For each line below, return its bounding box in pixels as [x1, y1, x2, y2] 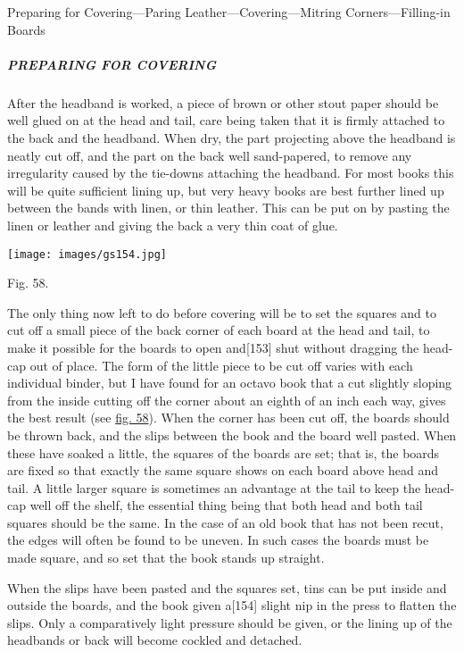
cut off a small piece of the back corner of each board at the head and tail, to [7, 321, 430, 339]
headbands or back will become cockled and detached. [7, 631, 302, 649]
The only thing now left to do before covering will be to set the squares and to [7, 303, 436, 322]
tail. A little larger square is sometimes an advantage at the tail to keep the [7, 478, 421, 497]
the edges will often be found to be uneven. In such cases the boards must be [7, 531, 429, 549]
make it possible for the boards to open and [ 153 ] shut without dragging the [7, 338, 419, 356]
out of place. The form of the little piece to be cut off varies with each [29, 355, 413, 374]
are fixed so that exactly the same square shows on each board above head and [7, 461, 439, 480]
